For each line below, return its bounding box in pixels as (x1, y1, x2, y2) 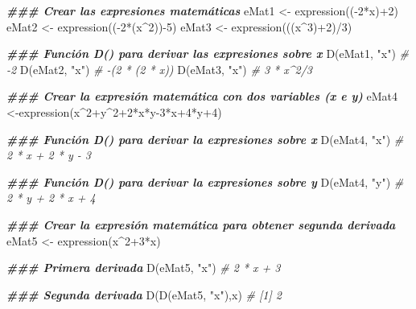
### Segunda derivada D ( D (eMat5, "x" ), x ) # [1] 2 (6, 286, 282, 303)
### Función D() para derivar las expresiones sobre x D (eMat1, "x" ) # (6, 45, 410, 62)
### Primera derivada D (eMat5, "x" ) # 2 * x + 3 (6, 259, 281, 276)
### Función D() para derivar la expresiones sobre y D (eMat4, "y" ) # (6, 173, 404, 190)
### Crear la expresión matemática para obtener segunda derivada (6, 216, 396, 233)
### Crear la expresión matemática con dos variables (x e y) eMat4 (6, 88, 398, 105)
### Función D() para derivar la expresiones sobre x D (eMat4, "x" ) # (6, 130, 404, 147)
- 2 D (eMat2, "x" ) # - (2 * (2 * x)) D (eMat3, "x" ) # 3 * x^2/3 (6, 60, 312, 77)
